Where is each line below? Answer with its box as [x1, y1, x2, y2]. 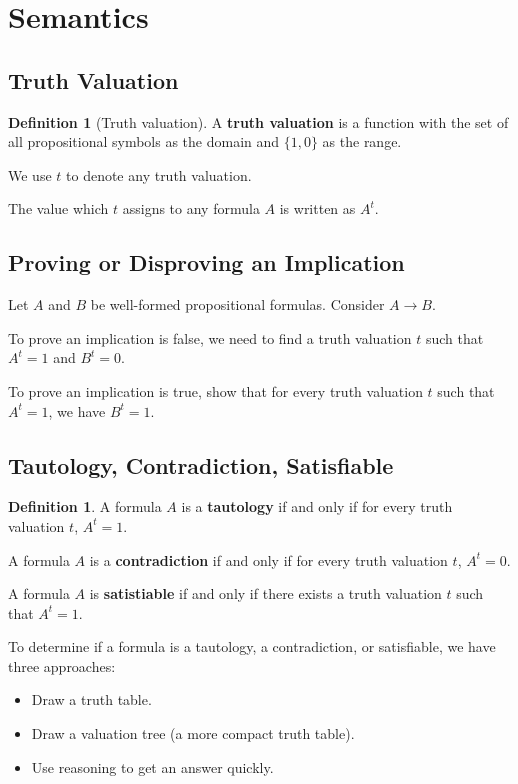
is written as [279, 198, 356, 219]
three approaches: [8, 655, 116, 676]
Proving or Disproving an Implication [8, 247, 405, 278]
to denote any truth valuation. [66, 164, 252, 185]
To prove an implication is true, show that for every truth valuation [8, 380, 423, 401]
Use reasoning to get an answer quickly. [31, 756, 274, 777]
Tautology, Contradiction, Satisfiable [8, 449, 394, 480]
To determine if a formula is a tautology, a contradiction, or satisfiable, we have [8, 636, 496, 657]
